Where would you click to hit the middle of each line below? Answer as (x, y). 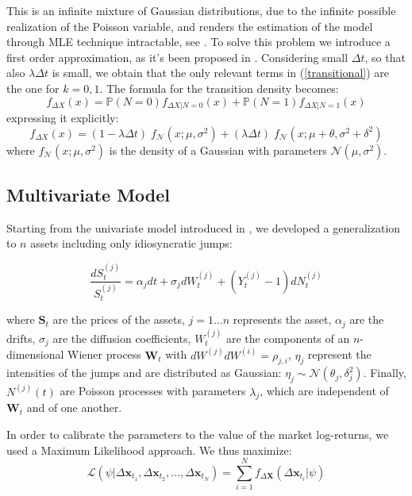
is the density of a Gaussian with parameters (218, 150)
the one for (33, 88)
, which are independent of (324, 391)
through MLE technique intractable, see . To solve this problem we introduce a (198, 42)
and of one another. (74, 408)
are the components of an (288, 338)
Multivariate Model (89, 194)
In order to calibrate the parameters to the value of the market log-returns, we (198, 434)
